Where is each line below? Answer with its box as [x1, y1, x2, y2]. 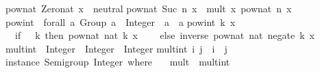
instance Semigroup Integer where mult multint [5, 55, 230, 69]
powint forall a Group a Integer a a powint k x [5, 14, 236, 29]
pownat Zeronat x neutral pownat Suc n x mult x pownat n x [5, 1, 292, 15]
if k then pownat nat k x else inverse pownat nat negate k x [14, 28, 315, 42]
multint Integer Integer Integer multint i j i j [5, 41, 227, 55]
